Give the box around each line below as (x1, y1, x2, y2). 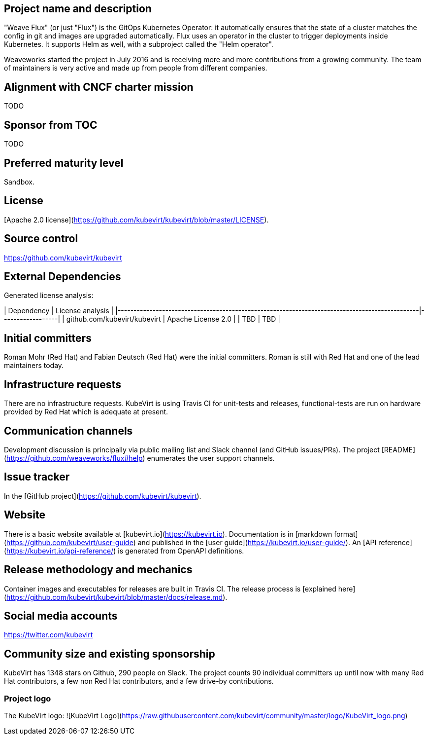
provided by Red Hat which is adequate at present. (4, 407, 168, 416)
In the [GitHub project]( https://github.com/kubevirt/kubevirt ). (4, 491, 201, 500)
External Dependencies (4, 270, 121, 283)
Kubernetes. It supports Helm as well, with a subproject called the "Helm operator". (4, 40, 273, 49)
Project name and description (4, 2, 152, 15)
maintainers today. (4, 361, 64, 370)
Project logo (4, 693, 51, 703)
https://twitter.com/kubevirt (4, 630, 93, 639)
